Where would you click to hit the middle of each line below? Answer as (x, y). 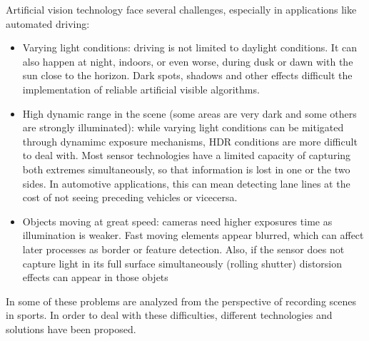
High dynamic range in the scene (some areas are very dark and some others (189, 113)
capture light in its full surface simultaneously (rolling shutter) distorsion (182, 263)
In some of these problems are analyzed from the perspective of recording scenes (181, 301)
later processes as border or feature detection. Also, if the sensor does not (183, 249)
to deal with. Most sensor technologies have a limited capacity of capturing (187, 155)
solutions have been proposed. (71, 329)
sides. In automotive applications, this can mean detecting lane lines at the (186, 183)
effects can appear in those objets (95, 277)
